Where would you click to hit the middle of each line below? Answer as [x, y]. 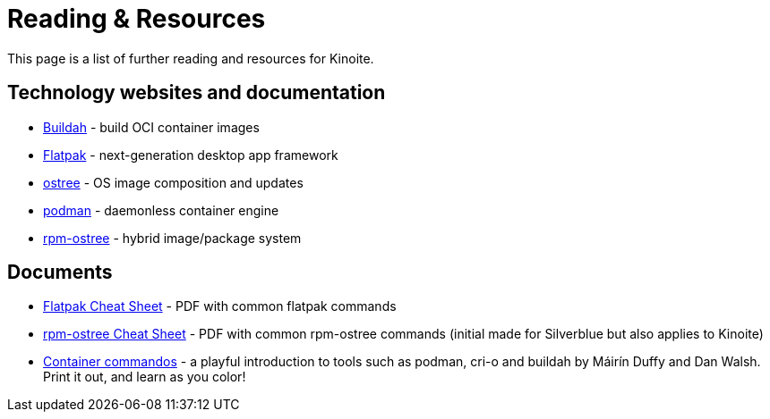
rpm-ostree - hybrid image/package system [172, 238]
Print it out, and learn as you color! [145, 377]
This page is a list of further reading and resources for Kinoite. [191, 58]
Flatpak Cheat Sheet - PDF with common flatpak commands [220, 306]
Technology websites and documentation [197, 93]
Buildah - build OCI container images [151, 127]
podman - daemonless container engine [161, 210]
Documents [60, 272]
